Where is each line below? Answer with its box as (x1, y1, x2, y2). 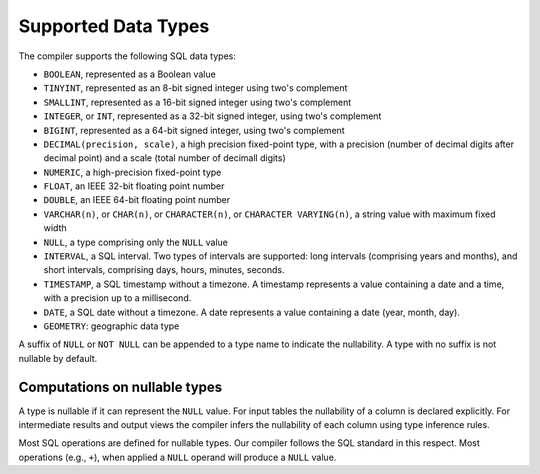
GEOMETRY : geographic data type (43, 320, 180, 332)
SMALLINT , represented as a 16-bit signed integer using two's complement (43, 96, 352, 108)
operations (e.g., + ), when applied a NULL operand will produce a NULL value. (18, 451, 337, 463)
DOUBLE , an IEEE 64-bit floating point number (43, 194, 230, 206)
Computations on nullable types (18, 378, 223, 395)
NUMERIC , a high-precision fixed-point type (43, 166, 222, 178)
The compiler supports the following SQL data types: (18, 50, 237, 62)
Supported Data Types (18, 15, 210, 37)
